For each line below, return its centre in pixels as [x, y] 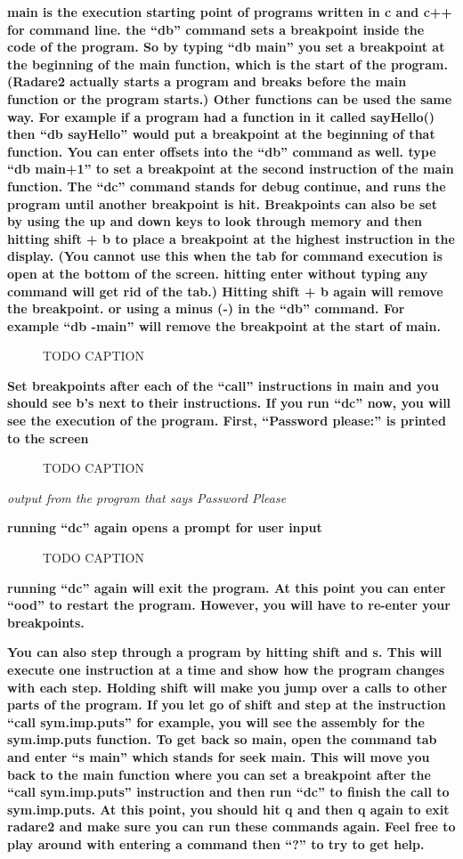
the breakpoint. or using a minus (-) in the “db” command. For [206, 308]
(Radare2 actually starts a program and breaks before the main [207, 81]
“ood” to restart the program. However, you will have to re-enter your [229, 605]
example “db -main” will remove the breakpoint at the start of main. [224, 325]
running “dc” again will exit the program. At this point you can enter [227, 587]
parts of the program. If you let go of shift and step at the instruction [227, 705]
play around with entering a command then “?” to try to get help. [216, 843]
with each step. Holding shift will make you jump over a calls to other [227, 687]
